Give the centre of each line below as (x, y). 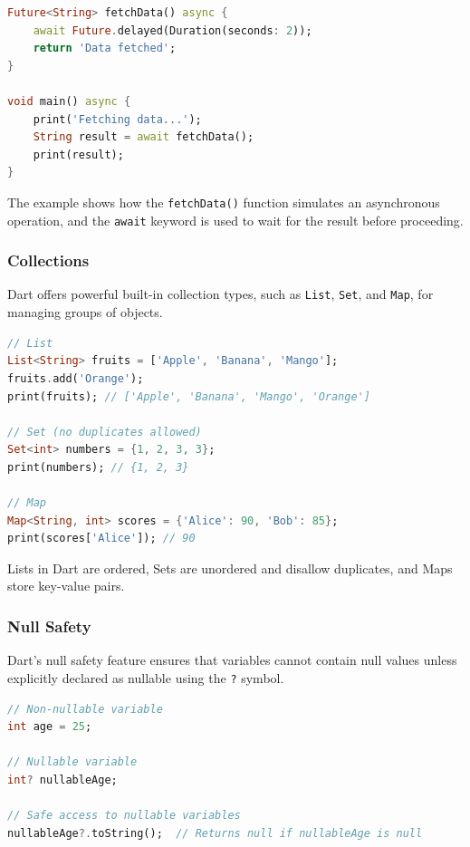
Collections (48, 260)
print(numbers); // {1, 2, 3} (98, 467)
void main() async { (69, 101)
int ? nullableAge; (62, 780)
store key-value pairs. (66, 586)
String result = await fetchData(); (144, 137)
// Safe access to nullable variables (124, 816)
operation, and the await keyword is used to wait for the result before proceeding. (235, 220)
